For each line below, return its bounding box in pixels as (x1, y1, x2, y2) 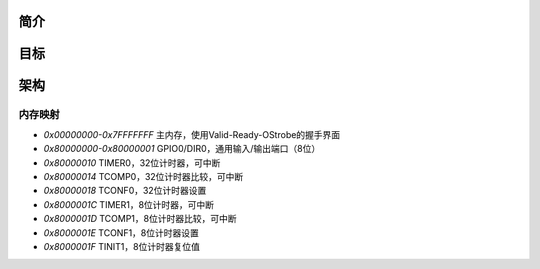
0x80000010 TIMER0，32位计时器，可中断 (43, 156, 221, 169)
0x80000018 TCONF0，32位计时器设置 (43, 185, 207, 197)
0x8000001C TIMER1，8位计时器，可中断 (43, 198, 215, 210)
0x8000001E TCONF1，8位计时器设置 (43, 226, 200, 239)
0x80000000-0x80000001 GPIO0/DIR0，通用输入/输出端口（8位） (43, 143, 321, 155)
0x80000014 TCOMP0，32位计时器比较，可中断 (43, 170, 244, 182)
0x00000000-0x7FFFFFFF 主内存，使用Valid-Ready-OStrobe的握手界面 (43, 128, 341, 140)
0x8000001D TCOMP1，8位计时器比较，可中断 (43, 213, 237, 225)
